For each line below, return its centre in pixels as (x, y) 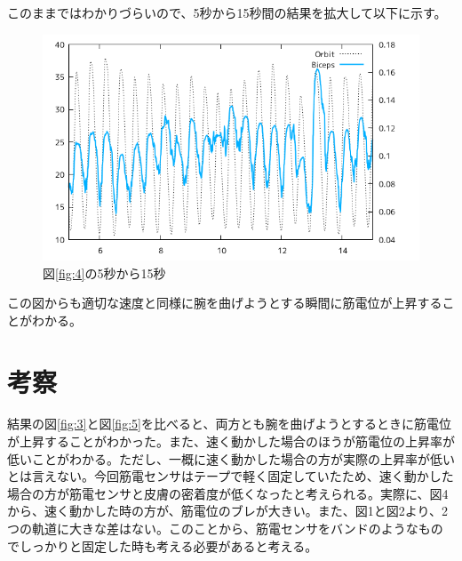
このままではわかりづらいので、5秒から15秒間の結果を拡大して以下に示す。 (227, 12)
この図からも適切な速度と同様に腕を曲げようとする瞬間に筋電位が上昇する (225, 303)
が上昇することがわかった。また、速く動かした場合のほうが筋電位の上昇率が (231, 441)
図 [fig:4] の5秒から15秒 (104, 272)
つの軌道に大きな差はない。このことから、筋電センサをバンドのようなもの (225, 529)
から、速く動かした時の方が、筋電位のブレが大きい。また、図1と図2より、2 (227, 511)
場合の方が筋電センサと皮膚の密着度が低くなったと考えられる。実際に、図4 (228, 493)
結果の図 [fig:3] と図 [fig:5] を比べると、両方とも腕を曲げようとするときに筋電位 (229, 424)
